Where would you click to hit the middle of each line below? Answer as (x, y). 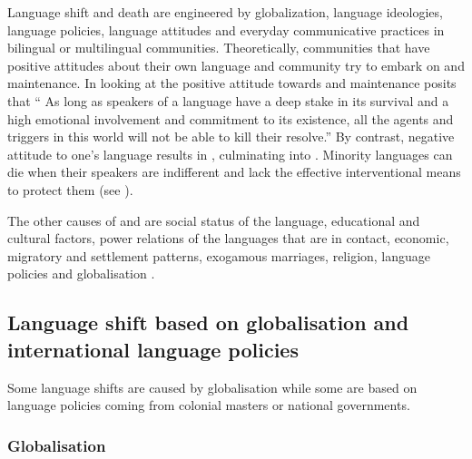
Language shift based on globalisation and (208, 322)
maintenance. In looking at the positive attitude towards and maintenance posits (232, 83)
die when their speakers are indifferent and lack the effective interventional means (234, 172)
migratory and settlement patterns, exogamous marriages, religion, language (219, 255)
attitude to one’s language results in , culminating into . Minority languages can (230, 154)
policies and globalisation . (81, 273)
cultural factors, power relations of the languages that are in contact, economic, (228, 238)
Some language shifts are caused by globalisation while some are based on (212, 387)
